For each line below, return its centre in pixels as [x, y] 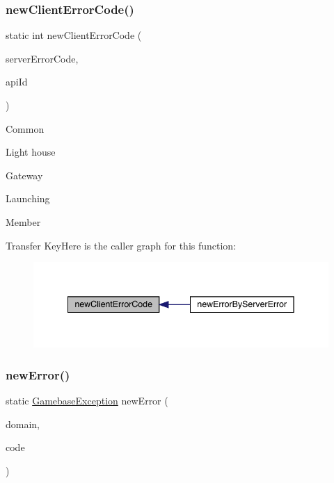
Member [23, 221]
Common [25, 128]
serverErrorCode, [42, 58]
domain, [23, 424]
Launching [28, 198]
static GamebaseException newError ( [87, 401]
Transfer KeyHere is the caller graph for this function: [121, 245]
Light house [31, 152]
